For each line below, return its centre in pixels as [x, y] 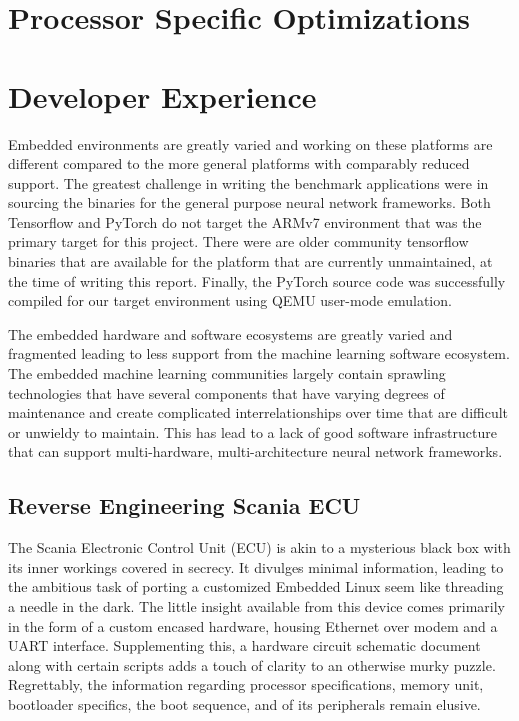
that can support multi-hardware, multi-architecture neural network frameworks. [255, 451]
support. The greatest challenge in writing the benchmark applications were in [248, 182]
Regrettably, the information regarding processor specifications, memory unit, [246, 684]
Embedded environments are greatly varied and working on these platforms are [250, 143]
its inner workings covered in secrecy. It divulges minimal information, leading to [256, 566]
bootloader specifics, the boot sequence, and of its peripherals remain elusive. [244, 703]
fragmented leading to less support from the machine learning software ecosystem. [259, 353]
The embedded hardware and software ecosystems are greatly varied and [230, 333]
